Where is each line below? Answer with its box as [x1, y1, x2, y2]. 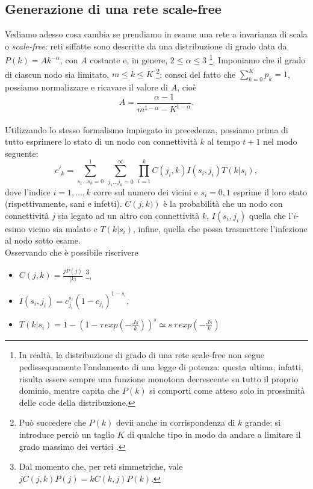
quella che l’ [249, 209, 294, 221]
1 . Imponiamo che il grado [209, 52, 306, 66]
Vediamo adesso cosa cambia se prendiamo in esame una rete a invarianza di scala [5, 28, 308, 40]
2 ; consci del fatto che [156, 66, 236, 80]
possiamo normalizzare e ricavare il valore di [5, 81, 168, 93]
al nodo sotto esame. [5, 234, 81, 247]
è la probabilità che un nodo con [163, 197, 283, 210]
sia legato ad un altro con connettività [58, 209, 200, 221]
